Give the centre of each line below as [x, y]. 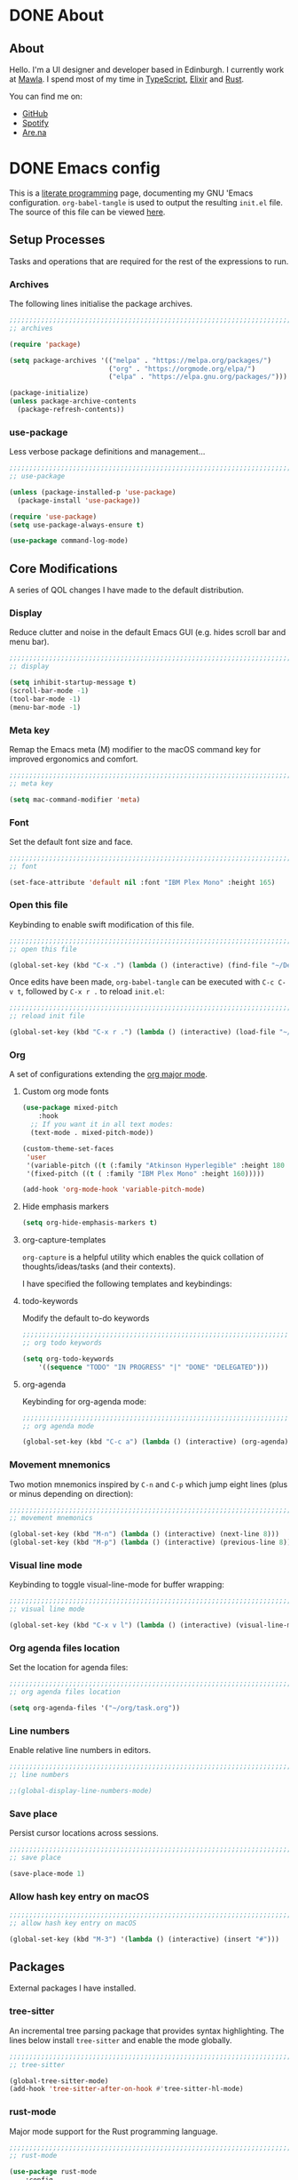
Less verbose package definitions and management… [107, 452]
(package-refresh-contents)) [71, 410]
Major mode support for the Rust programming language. [114, 2131]
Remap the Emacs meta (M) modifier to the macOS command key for [135, 749]
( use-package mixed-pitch [70, 1108]
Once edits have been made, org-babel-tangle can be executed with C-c [142, 982]
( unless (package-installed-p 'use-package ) [93, 492]
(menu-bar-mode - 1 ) [45, 707]
